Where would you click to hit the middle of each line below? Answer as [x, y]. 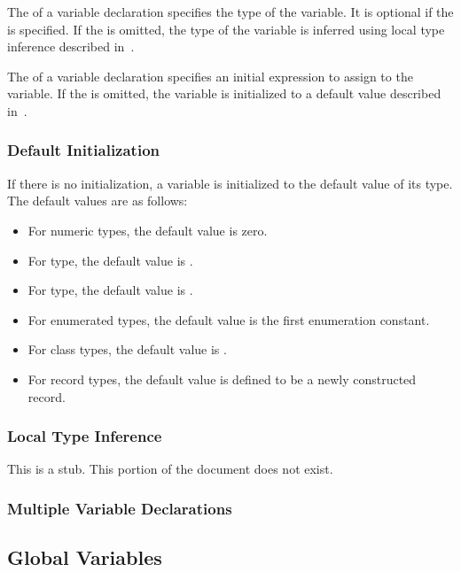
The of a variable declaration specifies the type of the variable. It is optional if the [230, 12]
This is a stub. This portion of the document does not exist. [170, 469]
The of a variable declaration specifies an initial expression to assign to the [210, 76]
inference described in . [71, 46]
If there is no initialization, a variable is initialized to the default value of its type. [230, 183]
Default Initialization [84, 150]
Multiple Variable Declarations [120, 508]
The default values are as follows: [98, 201]
